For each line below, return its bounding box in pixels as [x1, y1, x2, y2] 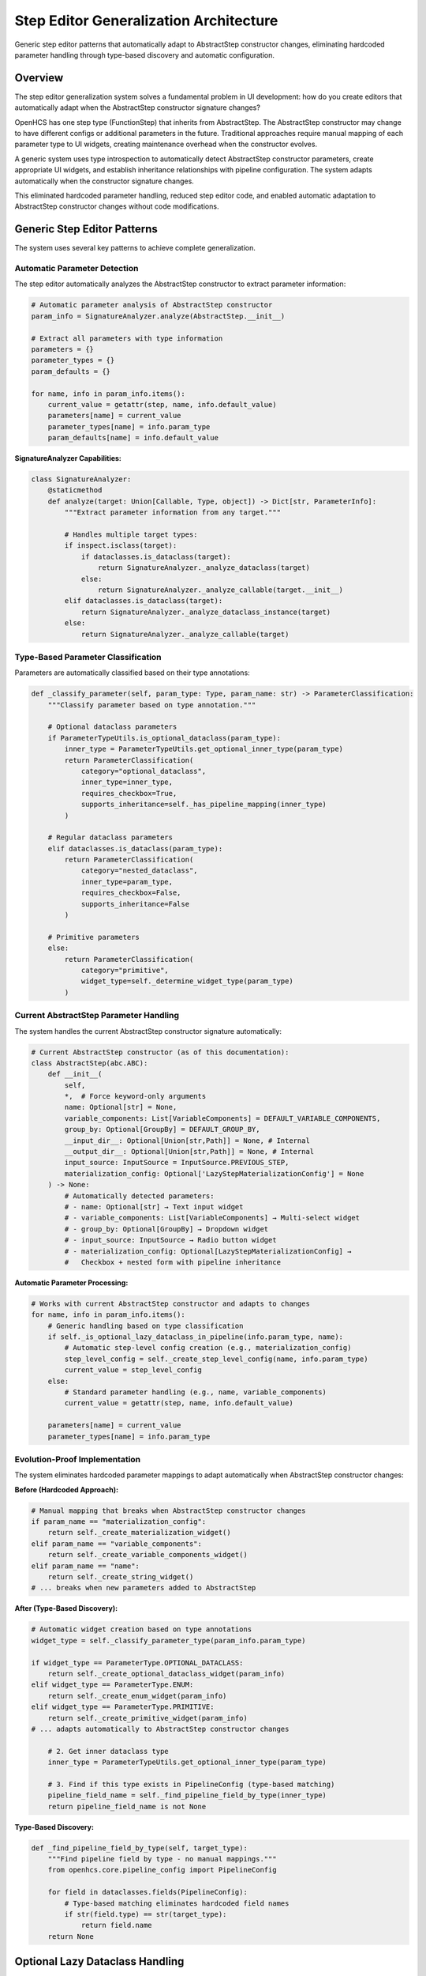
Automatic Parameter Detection [14, 263, 139, 274]
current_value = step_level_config [64, 1366, 203, 1375]
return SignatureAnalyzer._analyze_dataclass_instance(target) [80, 607, 331, 617]
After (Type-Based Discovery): [14, 1604, 118, 1613]
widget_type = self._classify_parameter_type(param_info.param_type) [31, 1636, 306, 1645]
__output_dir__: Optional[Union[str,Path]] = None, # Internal [64, 1147, 315, 1156]
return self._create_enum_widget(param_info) [47, 1691, 227, 1700]
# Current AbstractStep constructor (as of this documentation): [31, 1047, 290, 1057]
